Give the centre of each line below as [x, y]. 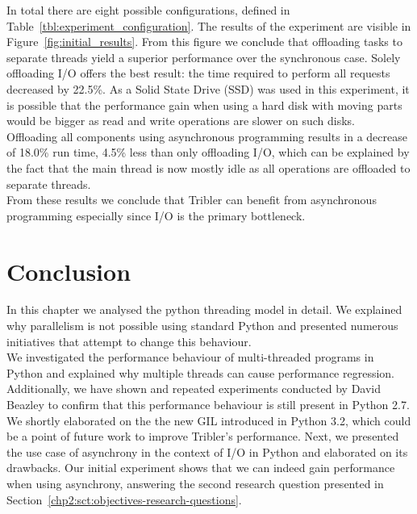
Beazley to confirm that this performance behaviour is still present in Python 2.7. [208, 404]
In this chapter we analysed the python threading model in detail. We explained [204, 309]
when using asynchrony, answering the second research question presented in [195, 483]
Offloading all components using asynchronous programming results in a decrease [207, 136]
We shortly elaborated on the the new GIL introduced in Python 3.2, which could [209, 420]
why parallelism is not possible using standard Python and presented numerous [202, 326]
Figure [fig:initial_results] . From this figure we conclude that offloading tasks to [204, 42]
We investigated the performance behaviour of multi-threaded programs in [190, 357]
